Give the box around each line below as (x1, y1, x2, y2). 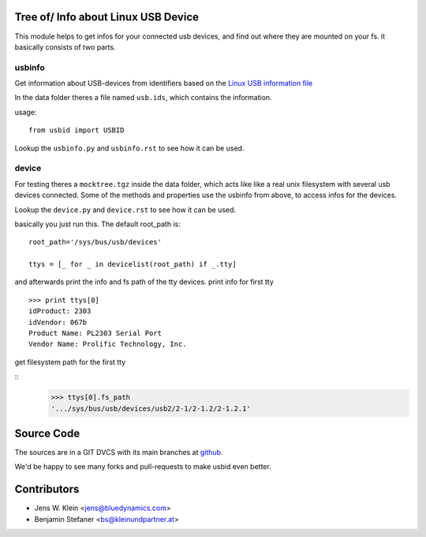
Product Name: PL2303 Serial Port (28, 329, 162, 338)
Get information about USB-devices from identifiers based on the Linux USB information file (14, 79, 313, 88)
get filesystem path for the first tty (14, 357, 126, 367)
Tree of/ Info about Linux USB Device (14, 10, 200, 24)
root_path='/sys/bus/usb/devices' (28, 237, 162, 247)
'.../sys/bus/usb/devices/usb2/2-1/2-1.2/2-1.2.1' (50, 404, 252, 413)
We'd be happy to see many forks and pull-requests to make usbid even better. (14, 462, 271, 472)
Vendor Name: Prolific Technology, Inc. (28, 340, 187, 349)
